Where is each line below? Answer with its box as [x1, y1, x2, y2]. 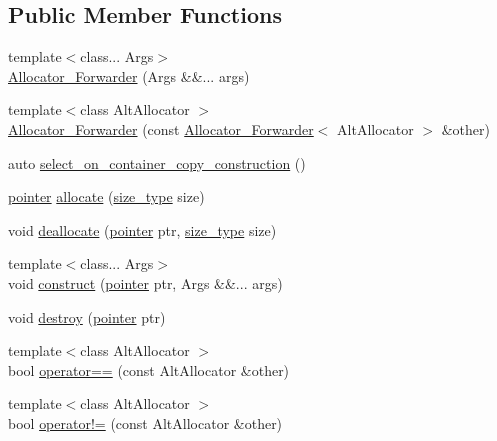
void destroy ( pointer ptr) [8, 306, 166, 327]
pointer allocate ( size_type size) [8, 186, 205, 207]
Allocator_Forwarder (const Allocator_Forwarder [8, 118, 314, 139]
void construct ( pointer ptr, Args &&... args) [8, 272, 283, 293]
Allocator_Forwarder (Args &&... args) [8, 65, 250, 86]
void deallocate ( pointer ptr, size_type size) [8, 219, 277, 240]
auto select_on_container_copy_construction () [8, 152, 306, 173]
